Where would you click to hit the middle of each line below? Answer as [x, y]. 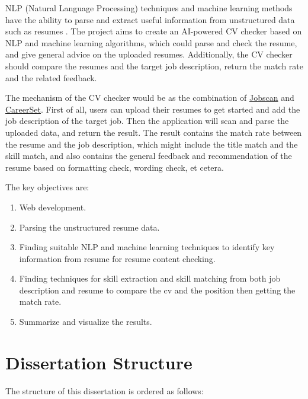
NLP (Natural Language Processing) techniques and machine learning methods [149, 8]
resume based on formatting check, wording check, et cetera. [115, 167]
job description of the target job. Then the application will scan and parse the [147, 121]
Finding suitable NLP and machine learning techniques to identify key [147, 247]
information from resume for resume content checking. [117, 258]
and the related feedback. [51, 77]
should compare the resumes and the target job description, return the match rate [155, 66]
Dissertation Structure [99, 362]
